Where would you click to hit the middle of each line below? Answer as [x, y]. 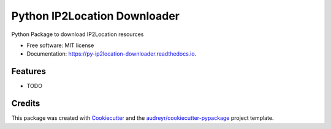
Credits [26, 104]
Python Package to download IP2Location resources [78, 34]
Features [29, 71]
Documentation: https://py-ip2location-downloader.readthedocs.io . [112, 54]
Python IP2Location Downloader [96, 16]
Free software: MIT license [60, 45]
